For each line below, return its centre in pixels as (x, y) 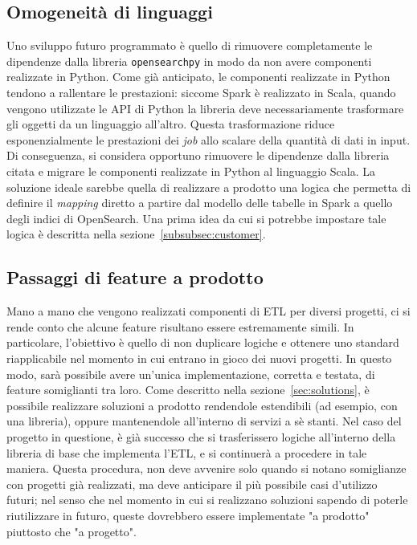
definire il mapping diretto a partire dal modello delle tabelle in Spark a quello (200, 203)
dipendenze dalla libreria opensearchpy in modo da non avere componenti (189, 61)
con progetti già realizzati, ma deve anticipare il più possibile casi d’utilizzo (192, 484)
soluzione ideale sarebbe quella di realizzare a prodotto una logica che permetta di (209, 187)
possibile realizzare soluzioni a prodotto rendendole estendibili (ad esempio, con (202, 405)
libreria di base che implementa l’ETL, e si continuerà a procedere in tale (187, 452)
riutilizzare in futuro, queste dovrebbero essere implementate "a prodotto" (188, 515)
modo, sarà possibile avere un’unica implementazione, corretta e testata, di (191, 374)
